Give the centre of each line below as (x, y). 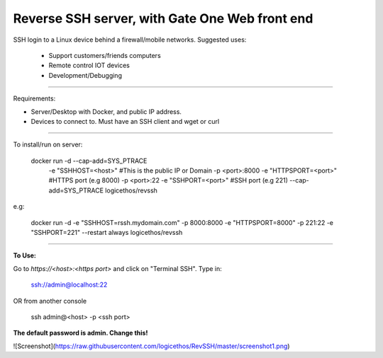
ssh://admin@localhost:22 (69, 285)
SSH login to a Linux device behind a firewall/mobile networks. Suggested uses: (130, 40)
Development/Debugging (85, 75)
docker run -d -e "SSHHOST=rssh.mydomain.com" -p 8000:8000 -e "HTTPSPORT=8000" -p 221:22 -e (182, 222)
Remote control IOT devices (89, 65)
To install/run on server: (48, 144)
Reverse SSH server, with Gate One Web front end (163, 18)
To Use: (25, 255)
